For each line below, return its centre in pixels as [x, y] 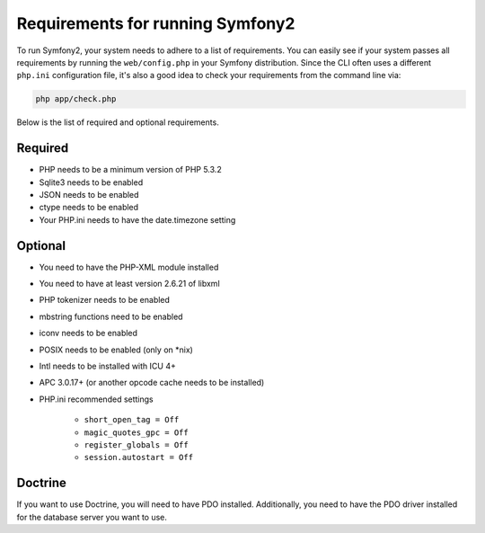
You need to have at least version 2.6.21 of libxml [129, 284]
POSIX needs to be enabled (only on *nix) [116, 350]
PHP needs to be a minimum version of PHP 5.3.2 [130, 170]
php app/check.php [76, 99]
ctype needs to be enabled [89, 208]
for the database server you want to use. [92, 517]
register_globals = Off [136, 444]
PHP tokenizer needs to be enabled [105, 300]
